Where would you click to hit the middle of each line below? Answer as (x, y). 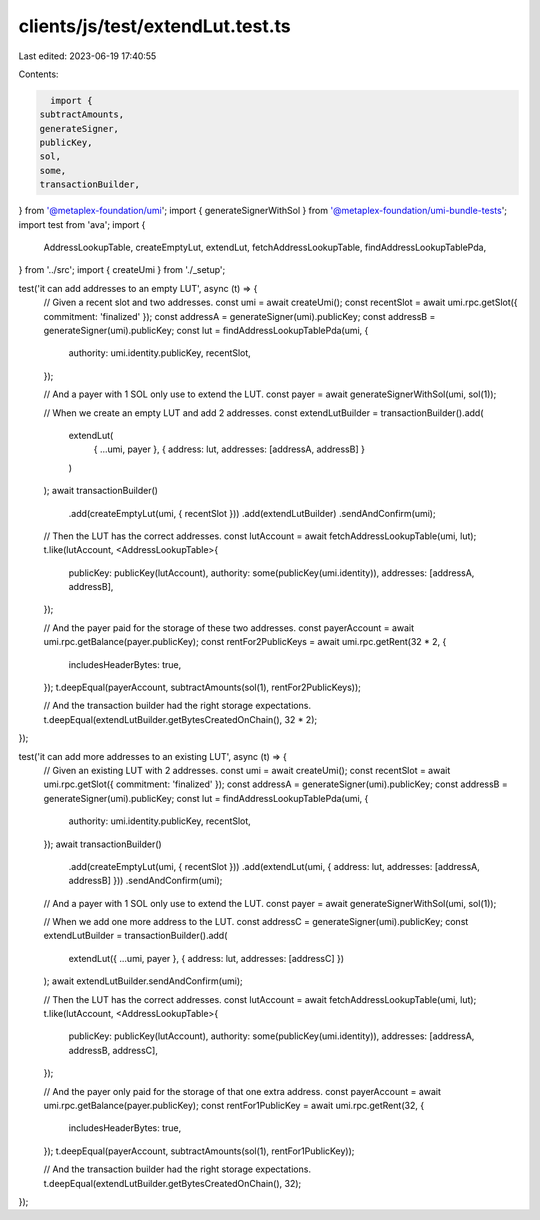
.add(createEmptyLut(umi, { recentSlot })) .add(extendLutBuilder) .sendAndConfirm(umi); (252, 513)
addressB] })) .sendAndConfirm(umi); (145, 881)
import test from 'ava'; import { (82, 224)
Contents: (38, 74)
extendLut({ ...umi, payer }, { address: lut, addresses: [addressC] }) (206, 958)
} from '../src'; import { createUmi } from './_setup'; (122, 270)
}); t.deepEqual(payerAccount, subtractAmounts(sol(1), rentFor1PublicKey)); (199, 1151)
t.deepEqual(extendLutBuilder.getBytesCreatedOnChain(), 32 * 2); (180, 719)
